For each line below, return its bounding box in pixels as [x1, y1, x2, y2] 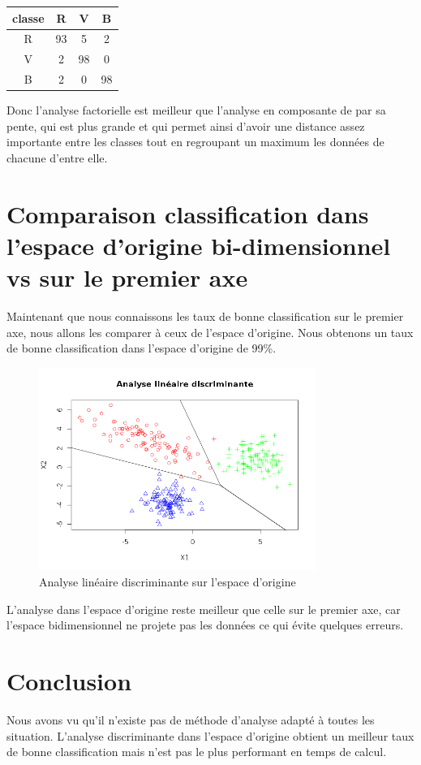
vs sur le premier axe [6, 261, 248, 294]
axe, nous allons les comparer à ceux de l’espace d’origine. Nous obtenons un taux [6, 323, 414, 340]
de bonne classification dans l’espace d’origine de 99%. [6, 339, 277, 357]
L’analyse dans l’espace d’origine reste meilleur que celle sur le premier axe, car [6, 600, 401, 617]
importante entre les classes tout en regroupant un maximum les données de [6, 133, 384, 150]
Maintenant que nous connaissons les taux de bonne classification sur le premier [6, 308, 404, 324]
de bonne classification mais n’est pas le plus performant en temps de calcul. [6, 743, 387, 760]
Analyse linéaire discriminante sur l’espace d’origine [39, 573, 296, 590]
